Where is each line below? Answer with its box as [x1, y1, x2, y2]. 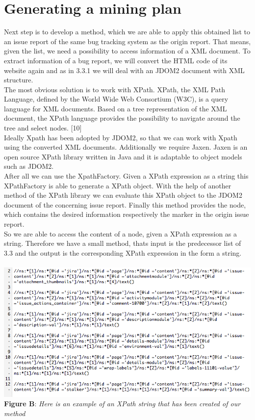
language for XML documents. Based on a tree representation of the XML [4, 103, 227, 113]
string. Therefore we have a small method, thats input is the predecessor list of [4, 238, 241, 248]
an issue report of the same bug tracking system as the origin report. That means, [4, 36, 251, 46]
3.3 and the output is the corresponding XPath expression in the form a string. [4, 247, 242, 258]
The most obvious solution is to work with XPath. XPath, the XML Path [4, 84, 226, 94]
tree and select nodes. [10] [4, 123, 82, 133]
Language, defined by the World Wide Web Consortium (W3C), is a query [4, 94, 229, 104]
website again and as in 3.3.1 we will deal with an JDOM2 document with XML [4, 65, 245, 75]
